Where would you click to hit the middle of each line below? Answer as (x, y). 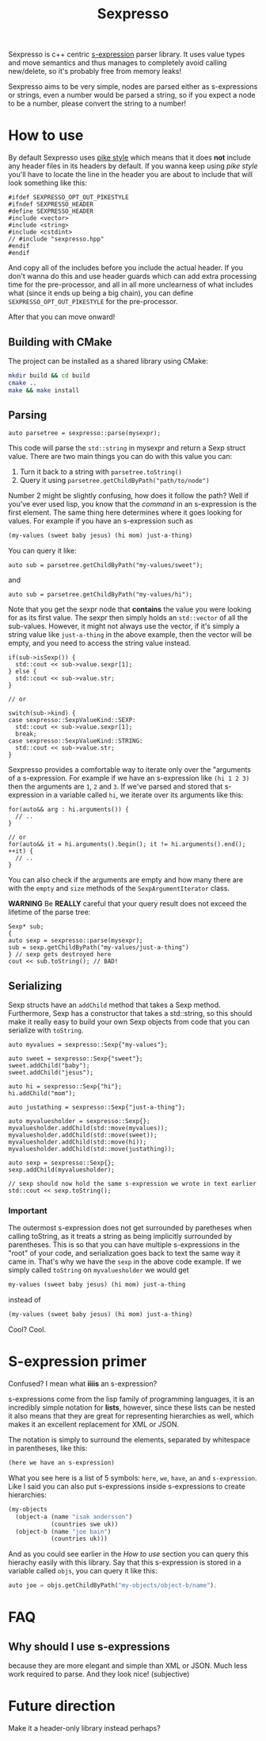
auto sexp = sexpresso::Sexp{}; (61, 1163)
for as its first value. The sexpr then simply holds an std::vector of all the (128, 618)
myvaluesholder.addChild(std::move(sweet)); (83, 1135)
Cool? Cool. (27, 1330)
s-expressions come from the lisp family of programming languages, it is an (131, 1399)
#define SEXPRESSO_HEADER (51, 211)
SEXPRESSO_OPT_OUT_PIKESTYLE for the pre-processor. (93, 302)
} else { (23, 672)
